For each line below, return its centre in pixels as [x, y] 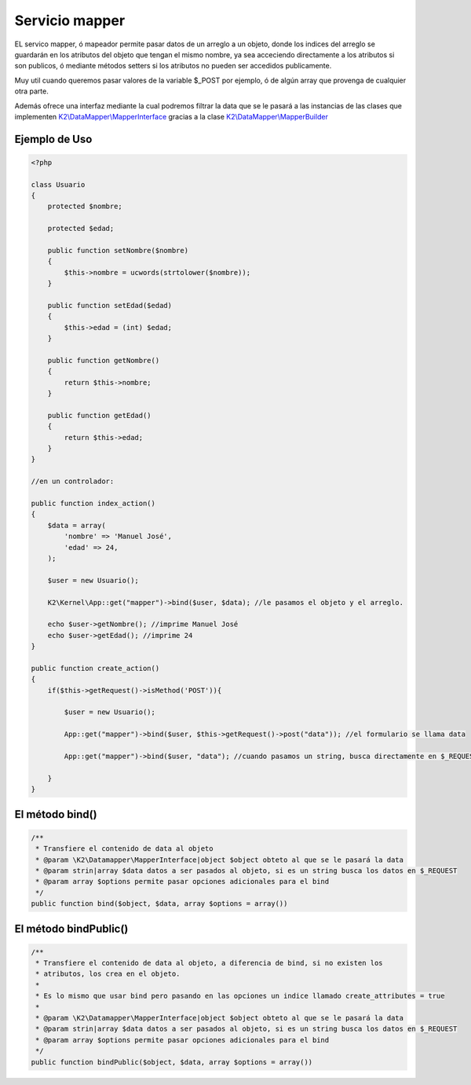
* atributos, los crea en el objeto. [108, 974]
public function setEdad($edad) [110, 305]
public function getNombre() [104, 360]
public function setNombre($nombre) [118, 251]
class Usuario [58, 184]
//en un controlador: [73, 482]
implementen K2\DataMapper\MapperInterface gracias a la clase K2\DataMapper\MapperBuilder [172, 116]
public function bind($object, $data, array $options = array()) [159, 904]
